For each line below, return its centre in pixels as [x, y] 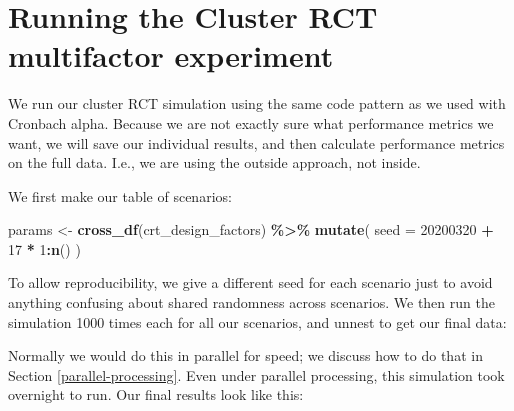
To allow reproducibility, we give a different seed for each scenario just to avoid [250, 282]
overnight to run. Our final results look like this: [156, 394]
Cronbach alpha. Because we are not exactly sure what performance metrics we [251, 122]
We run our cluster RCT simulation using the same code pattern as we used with [257, 103]
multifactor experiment [171, 55]
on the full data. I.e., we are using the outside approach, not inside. [214, 162]
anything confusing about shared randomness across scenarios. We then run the [251, 302]
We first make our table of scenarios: [120, 195]
